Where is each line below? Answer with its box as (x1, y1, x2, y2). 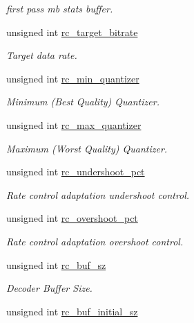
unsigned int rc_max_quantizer (6, 117, 142, 132)
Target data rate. (6, 48, 77, 62)
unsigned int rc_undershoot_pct (6, 164, 145, 179)
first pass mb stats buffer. (6, 1, 113, 15)
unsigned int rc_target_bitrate (6, 24, 138, 39)
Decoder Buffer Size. (6, 281, 93, 295)
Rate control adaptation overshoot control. (6, 234, 184, 248)
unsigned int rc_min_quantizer (6, 71, 139, 85)
